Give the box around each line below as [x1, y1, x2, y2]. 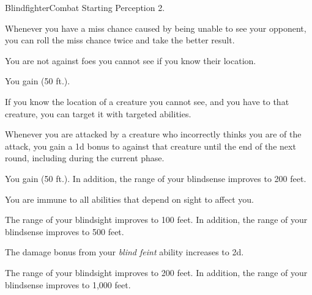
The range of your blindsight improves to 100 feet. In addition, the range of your [5, 213, 308, 226]
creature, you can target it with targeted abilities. [5, 107, 191, 120]
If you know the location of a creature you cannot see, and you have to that [5, 95, 289, 107]
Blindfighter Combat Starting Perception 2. [5, 1, 165, 13]
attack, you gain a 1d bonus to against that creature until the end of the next [5, 139, 296, 152]
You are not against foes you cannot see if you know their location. [5, 54, 256, 67]
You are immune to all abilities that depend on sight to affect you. [5, 192, 254, 205]
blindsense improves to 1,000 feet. [5, 278, 131, 291]
